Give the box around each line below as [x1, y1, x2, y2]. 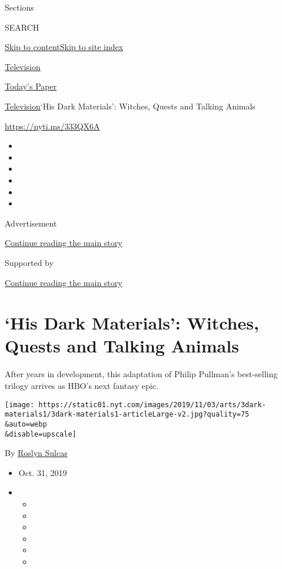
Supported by [5, 256, 54, 268]
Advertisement [5, 217, 57, 229]
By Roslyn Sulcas [5, 447, 68, 459]
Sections [5, 1, 34, 13]
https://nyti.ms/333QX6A [5, 119, 100, 132]
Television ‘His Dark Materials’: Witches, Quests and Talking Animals [5, 99, 256, 112]
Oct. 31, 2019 [18, 466, 67, 478]
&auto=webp [5, 420, 47, 428]
